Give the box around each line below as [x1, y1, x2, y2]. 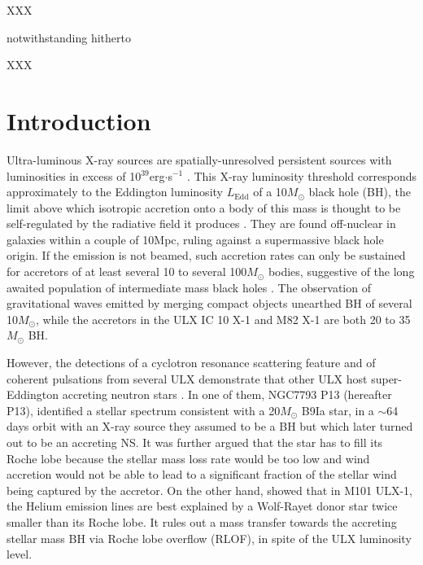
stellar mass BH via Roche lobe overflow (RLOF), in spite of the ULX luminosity [7, 529, 412, 546]
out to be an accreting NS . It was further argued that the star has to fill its [7, 434, 383, 450]
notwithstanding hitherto [7, 28, 131, 46]
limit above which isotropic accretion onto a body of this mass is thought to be [7, 199, 401, 216]
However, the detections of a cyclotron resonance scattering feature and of [7, 354, 376, 371]
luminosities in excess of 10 [7, 167, 142, 184]
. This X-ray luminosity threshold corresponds [186, 167, 417, 184]
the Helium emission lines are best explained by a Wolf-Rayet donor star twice [7, 497, 398, 515]
